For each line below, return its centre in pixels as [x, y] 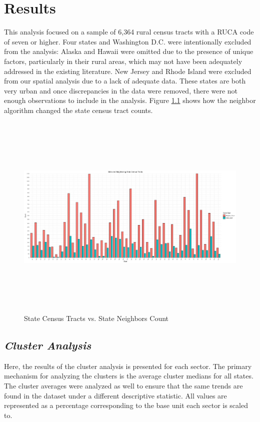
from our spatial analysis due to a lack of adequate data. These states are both [125, 81]
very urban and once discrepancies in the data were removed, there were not [121, 90]
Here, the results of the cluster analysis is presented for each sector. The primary [128, 366]
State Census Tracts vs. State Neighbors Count [96, 318]
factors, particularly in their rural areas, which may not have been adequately [123, 61]
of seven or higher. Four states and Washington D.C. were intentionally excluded [128, 41]
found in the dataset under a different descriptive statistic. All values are [115, 395]
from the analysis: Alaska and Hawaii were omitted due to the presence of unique [129, 51]
